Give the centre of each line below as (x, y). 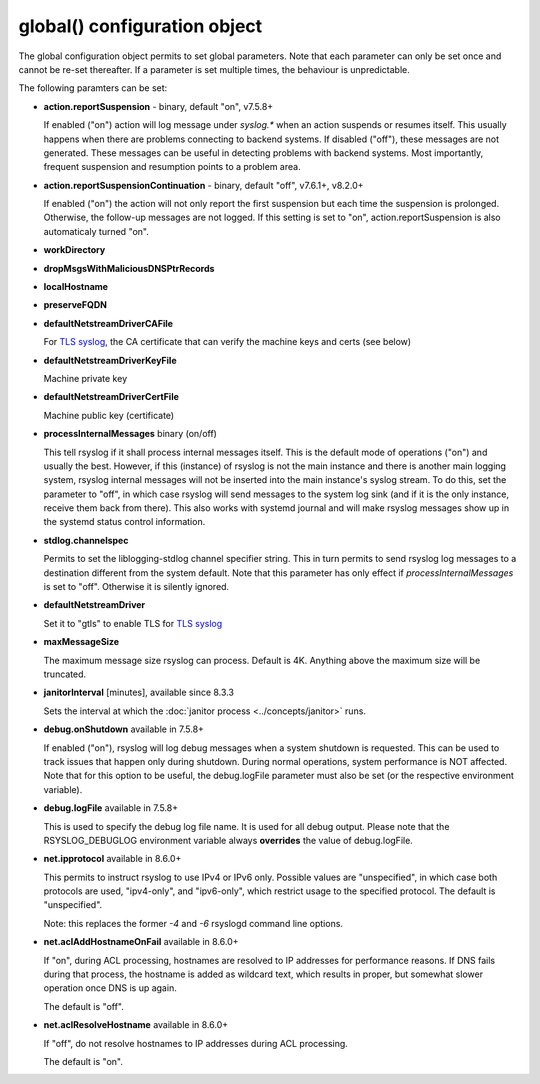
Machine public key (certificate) (109, 415)
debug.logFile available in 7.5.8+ (111, 808)
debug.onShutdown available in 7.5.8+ (124, 729)
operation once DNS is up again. (110, 988)
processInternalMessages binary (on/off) (130, 434)
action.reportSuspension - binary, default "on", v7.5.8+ (158, 106)
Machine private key (85, 378)
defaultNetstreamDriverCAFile (108, 323)
